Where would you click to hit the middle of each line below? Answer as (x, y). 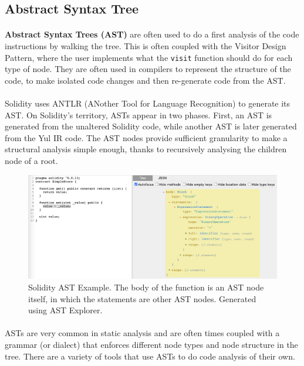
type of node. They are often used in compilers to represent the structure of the (148, 69)
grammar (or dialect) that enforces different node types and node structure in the (151, 344)
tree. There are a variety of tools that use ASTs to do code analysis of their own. (150, 356)
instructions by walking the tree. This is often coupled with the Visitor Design (146, 45)
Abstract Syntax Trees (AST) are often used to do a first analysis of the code (152, 34)
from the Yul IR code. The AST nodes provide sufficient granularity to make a (146, 137)
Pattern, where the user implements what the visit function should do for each (149, 57)
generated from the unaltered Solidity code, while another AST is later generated (151, 126)
